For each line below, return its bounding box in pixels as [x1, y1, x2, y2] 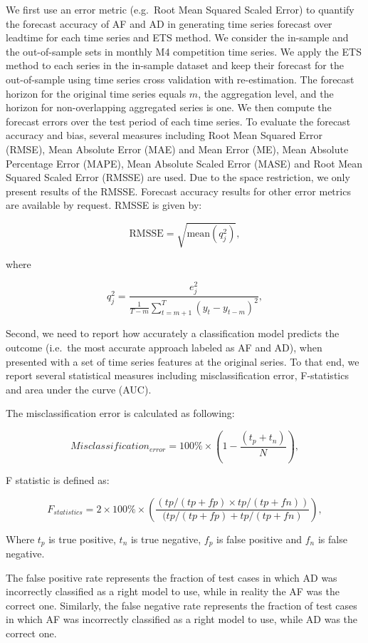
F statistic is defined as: [6, 472, 110, 487]
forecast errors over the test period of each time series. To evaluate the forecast [6, 113, 351, 128]
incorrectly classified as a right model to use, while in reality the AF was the [6, 584, 340, 599]
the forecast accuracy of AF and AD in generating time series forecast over [6, 16, 332, 31]
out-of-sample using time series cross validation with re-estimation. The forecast [6, 71, 354, 86]
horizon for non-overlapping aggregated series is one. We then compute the [6, 100, 332, 115]
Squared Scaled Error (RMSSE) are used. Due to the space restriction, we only [6, 170, 350, 185]
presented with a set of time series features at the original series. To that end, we [6, 354, 359, 369]
